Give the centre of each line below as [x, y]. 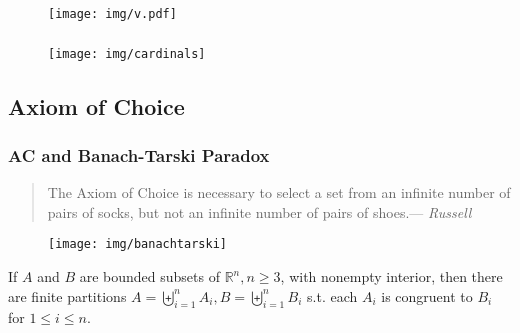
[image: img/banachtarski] [137, 244]
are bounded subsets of [149, 276]
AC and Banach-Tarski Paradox [139, 154]
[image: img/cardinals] [127, 53]
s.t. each [332, 295]
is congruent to [427, 295]
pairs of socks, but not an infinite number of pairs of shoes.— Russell [259, 211]
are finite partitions [67, 295]
